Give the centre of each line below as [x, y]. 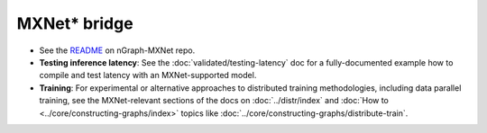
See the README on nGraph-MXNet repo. [117, 50]
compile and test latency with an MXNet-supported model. [148, 75]
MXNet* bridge [75, 23]
